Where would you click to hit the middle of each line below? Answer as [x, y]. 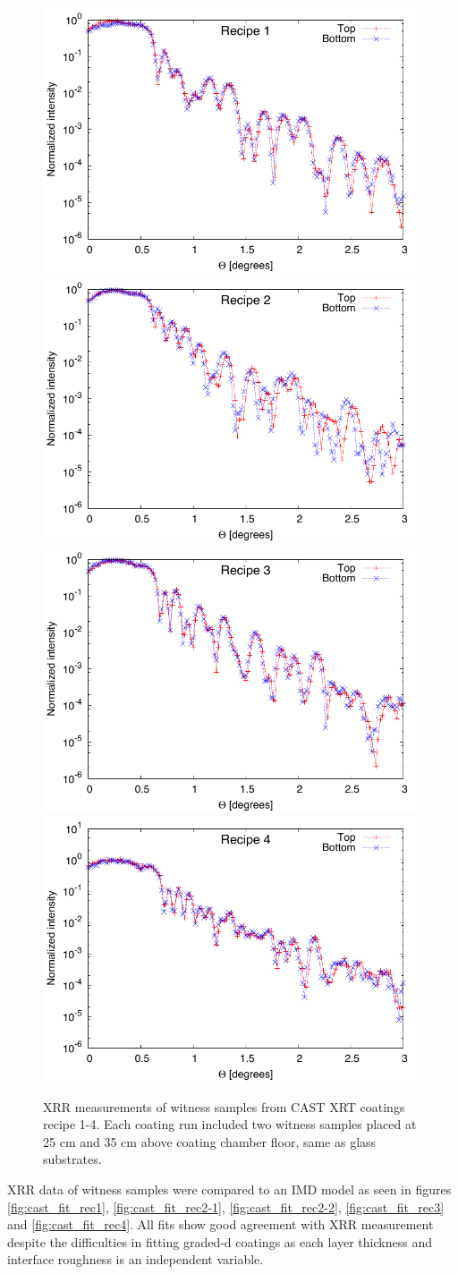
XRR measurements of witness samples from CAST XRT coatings [224, 1106]
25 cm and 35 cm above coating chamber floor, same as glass [210, 1141]
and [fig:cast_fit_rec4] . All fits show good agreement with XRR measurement [221, 1224]
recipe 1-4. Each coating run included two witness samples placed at [230, 1124]
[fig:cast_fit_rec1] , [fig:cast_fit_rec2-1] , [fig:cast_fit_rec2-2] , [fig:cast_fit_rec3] [226, 1206]
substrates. [72, 1159]
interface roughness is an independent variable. [136, 1259]
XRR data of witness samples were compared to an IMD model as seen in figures [229, 1189]
